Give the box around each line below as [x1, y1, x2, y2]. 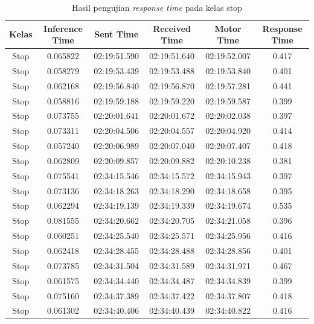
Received [153, 22, 191, 34]
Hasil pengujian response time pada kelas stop [72, 1, 242, 13]
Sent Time [94, 28, 139, 40]
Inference [43, 22, 83, 34]
